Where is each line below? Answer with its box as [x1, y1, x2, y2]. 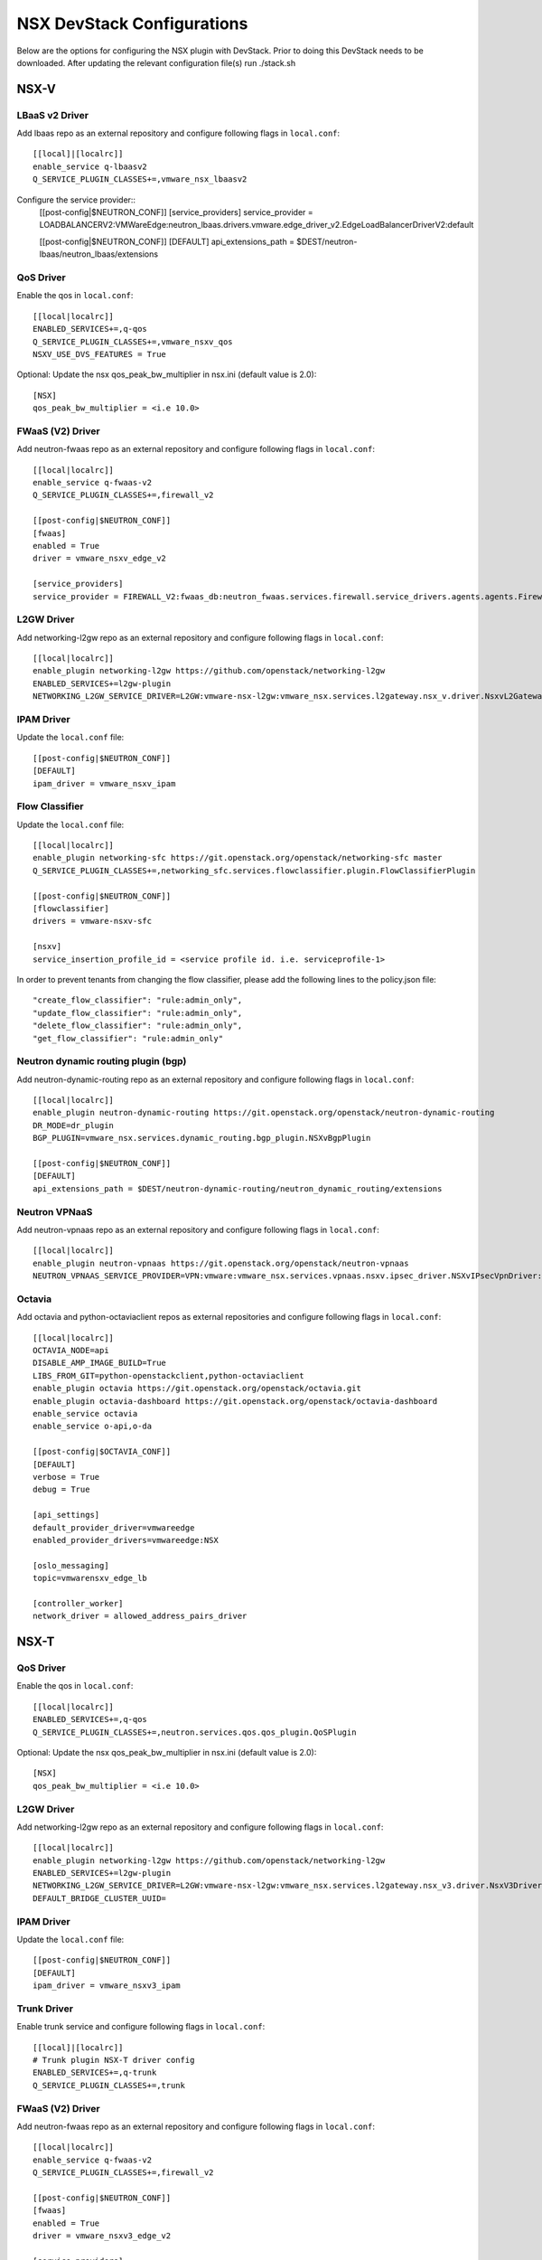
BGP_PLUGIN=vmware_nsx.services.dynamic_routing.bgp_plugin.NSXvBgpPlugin [33, 1133, 371, 1144]
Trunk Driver [16, 2002, 74, 2015]
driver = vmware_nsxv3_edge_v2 [33, 2231, 172, 2241]
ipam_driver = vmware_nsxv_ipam [33, 778, 176, 788]
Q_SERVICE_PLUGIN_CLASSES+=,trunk [33, 2080, 185, 2090]
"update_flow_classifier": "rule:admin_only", [33, 1008, 243, 1018]
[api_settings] [33, 1510, 100, 1521]
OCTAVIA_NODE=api [33, 1345, 109, 1356]
